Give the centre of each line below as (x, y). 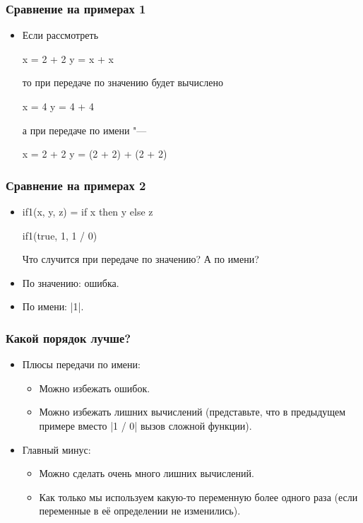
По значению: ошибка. (71, 282)
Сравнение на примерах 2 (76, 185)
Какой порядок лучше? (69, 337)
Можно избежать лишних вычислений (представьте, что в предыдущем (192, 412)
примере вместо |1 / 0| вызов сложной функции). (145, 425)
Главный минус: (56, 449)
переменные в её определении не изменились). (140, 511)
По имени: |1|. (53, 306)
